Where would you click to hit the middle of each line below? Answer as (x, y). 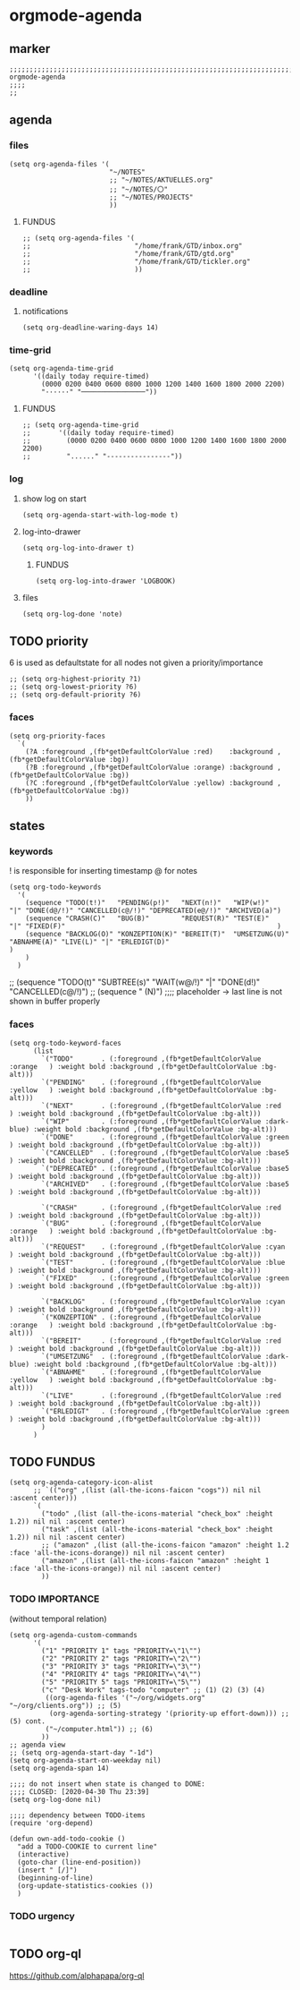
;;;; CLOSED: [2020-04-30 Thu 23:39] (79, 1791)
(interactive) (43, 1854)
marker (30, 49)
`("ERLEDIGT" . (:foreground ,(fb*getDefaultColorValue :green (166, 1411)
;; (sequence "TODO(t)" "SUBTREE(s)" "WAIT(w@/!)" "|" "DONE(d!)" (135, 982)
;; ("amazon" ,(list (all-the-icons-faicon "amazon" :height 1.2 (166, 1545)
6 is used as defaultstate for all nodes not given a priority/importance (136, 662)
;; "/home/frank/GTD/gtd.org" (128, 253)
